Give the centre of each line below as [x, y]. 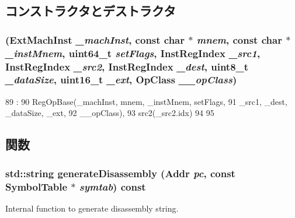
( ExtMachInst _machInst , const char [95, 39]
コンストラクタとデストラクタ [91, 11]
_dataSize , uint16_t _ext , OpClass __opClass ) [121, 80]
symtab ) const [112, 186]
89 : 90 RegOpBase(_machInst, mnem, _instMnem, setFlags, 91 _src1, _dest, [146, 101]
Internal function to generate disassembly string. [92, 208]
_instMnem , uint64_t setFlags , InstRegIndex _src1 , [133, 53]
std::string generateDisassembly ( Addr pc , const [120, 173]
